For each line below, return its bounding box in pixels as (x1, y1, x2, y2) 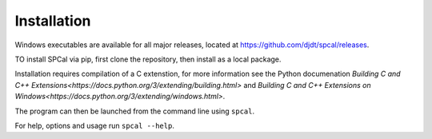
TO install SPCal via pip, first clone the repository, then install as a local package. (14, 54, 282, 64)
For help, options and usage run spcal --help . (14, 121, 175, 130)
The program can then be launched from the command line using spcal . (14, 106, 255, 116)
